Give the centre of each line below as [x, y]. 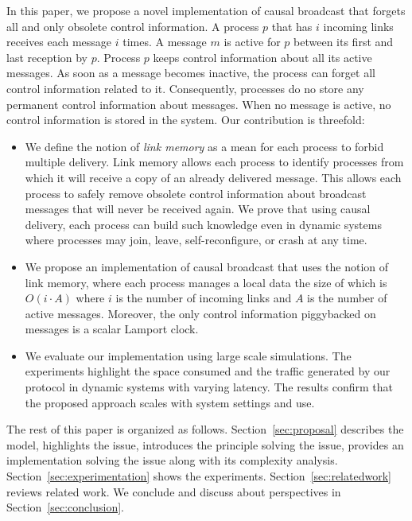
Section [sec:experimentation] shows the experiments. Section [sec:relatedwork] [199, 476]
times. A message [165, 42]
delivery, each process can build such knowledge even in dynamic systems [203, 224]
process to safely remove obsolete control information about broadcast [196, 193]
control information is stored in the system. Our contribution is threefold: [186, 120]
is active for [252, 42]
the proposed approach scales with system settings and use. [170, 402]
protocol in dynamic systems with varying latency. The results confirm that [209, 387]
